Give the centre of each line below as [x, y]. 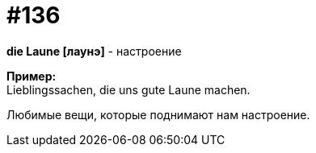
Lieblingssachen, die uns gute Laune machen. [129, 89]
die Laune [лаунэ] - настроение [94, 51]
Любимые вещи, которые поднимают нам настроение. [158, 114]
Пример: [32, 76]
